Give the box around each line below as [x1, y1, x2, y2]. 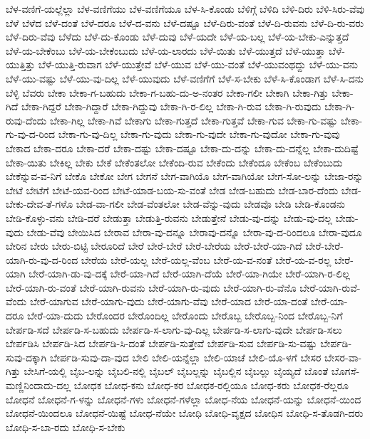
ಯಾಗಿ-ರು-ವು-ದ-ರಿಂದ [6, 252, 78, 267]
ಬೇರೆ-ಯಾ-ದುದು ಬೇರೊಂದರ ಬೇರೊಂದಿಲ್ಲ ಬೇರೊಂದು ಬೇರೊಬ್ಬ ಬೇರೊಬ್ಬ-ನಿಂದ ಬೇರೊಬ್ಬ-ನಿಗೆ [27, 308, 343, 323]
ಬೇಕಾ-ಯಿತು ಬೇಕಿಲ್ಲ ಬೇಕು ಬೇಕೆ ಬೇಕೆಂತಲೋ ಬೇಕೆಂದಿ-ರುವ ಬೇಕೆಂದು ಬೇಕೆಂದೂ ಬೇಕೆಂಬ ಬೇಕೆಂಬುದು [6, 154, 343, 169]
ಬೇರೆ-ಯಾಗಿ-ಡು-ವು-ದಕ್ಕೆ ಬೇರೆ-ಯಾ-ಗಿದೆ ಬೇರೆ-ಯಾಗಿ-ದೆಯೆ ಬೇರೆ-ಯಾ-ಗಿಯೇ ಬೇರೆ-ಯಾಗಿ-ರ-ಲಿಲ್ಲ [29, 266, 350, 281]
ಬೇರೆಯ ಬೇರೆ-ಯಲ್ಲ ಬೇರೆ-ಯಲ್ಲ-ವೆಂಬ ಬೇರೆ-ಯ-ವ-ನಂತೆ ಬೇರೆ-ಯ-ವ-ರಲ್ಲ [81, 252, 332, 267]
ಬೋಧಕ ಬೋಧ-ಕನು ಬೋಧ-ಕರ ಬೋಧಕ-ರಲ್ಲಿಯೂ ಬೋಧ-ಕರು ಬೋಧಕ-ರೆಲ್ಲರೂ [73, 378, 349, 393]
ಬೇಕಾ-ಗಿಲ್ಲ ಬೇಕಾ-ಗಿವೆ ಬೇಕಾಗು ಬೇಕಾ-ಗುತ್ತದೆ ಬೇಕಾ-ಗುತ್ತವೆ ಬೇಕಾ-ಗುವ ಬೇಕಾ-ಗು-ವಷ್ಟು [49, 112, 338, 127]
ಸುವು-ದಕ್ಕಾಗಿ [6, 349, 47, 364]
